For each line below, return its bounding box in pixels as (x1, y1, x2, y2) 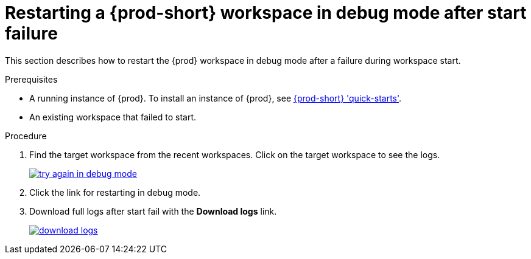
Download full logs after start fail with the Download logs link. (29, 205, 277, 216)
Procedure (5, 130, 47, 141)
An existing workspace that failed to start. (29, 111, 197, 122)
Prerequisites (5, 74, 58, 85)
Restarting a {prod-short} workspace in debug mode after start (5, 2, 527, 23)
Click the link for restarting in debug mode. (29, 187, 201, 198)
